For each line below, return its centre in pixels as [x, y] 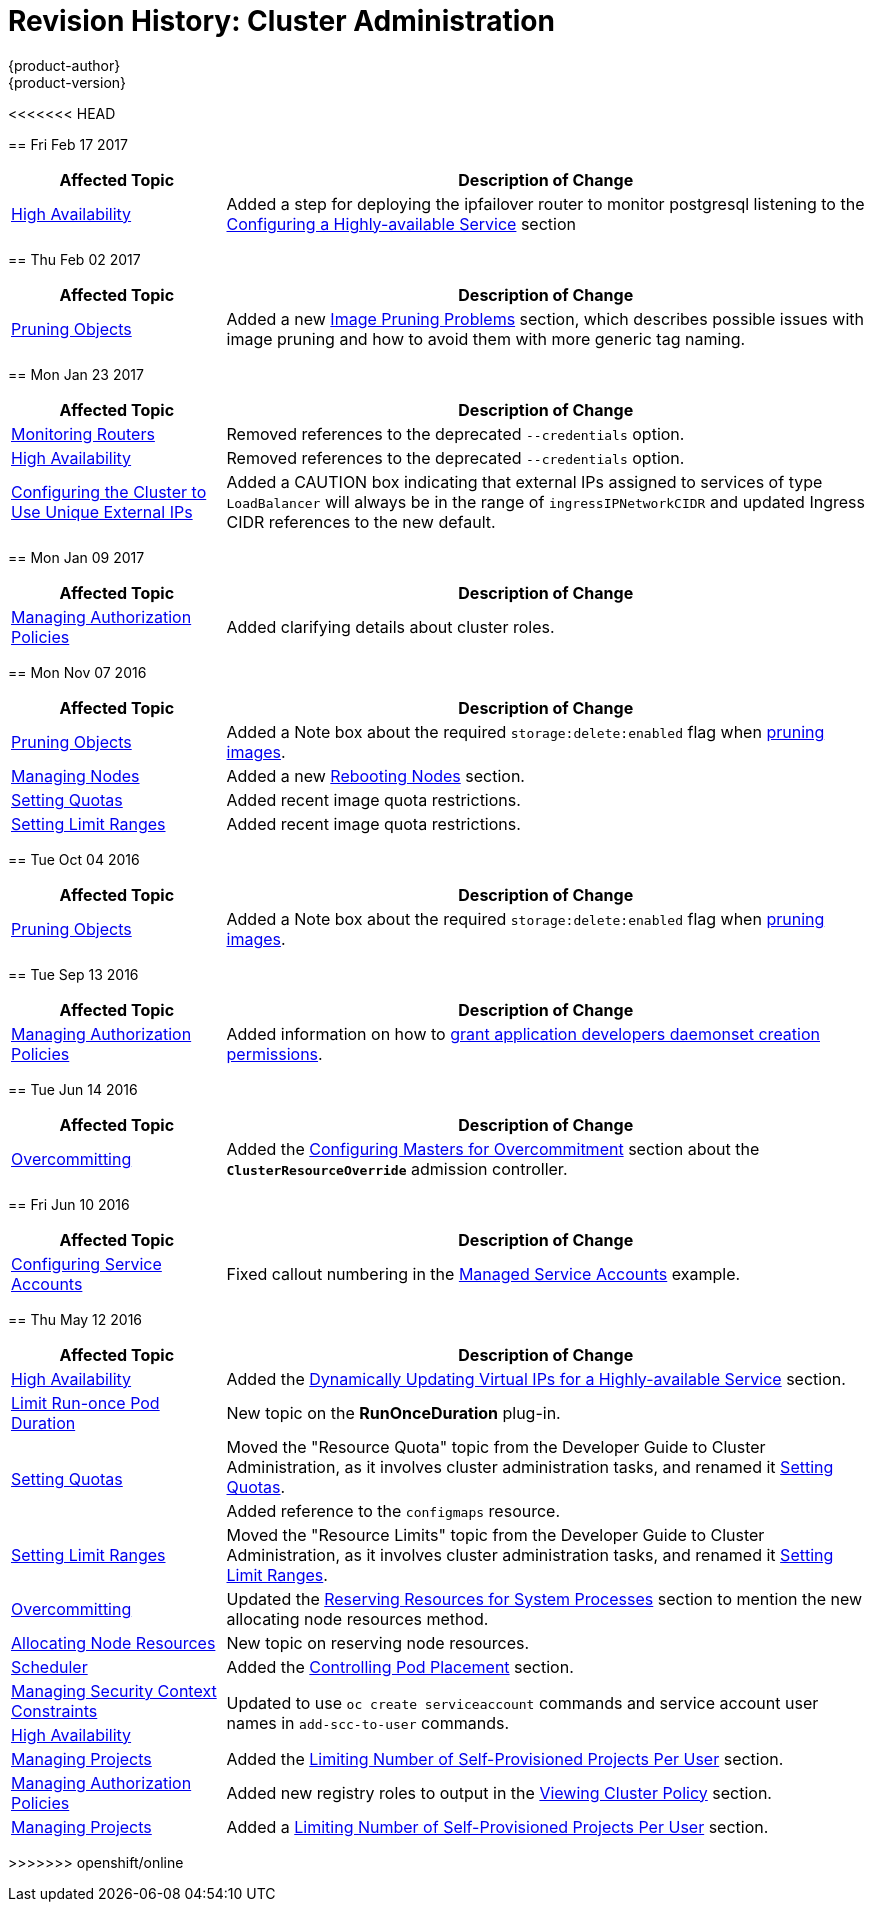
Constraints [54, 1710]
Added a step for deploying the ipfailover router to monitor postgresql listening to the [545, 203]
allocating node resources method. [357, 1618]
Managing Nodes [75, 775]
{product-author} [64, 65]
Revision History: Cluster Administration [281, 21]
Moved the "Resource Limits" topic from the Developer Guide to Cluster [495, 1534]
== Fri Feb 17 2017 [68, 144]
